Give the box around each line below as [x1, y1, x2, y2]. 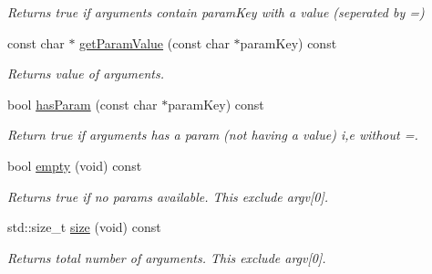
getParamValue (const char [79, 33, 230, 52]
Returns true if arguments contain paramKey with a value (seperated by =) [7, 3, 425, 21]
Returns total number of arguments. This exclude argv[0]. [7, 248, 326, 267]
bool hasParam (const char [7, 94, 158, 113]
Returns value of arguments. [7, 64, 164, 83]
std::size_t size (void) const [7, 217, 161, 237]
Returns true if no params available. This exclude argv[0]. [7, 186, 329, 205]
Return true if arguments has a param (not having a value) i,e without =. [7, 125, 418, 144]
